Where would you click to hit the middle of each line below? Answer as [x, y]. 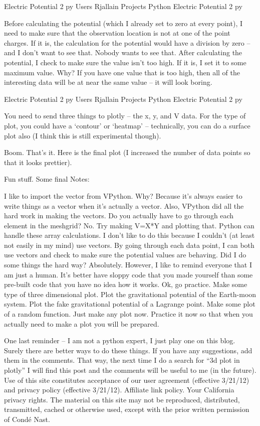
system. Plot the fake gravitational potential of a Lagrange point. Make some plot [130, 304]
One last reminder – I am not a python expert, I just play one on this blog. [120, 340]
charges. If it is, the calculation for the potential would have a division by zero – [127, 42]
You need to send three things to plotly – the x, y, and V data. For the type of [125, 116]
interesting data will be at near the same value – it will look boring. [108, 82]
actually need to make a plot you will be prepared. [82, 323]
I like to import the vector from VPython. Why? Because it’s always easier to [123, 195]
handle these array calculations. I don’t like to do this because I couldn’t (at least [129, 235]
